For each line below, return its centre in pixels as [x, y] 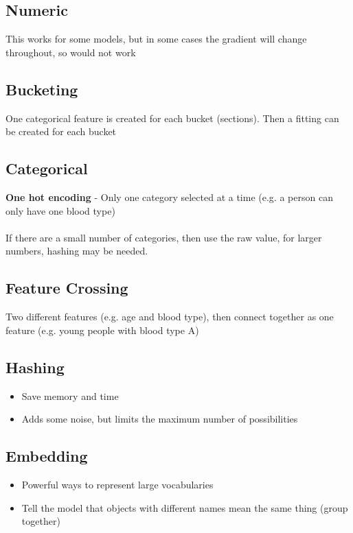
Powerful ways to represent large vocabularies [117, 484]
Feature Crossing [67, 288]
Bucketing [42, 89]
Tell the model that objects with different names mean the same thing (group [185, 507]
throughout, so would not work [71, 52]
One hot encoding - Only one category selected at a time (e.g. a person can [169, 197]
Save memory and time [70, 395]
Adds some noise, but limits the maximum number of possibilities [160, 419]
